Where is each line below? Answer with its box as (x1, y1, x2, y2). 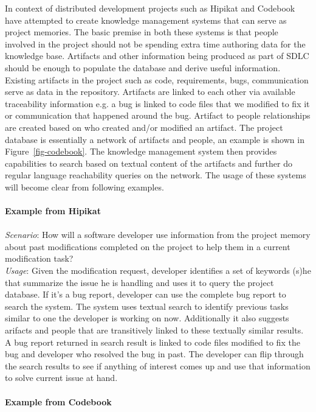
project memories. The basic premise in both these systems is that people (5, 26, 278, 38)
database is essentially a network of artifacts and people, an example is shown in (5, 133, 304, 145)
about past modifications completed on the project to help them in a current (5, 240, 290, 253)
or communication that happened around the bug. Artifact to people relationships (5, 109, 311, 122)
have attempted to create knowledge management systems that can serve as (5, 13, 287, 26)
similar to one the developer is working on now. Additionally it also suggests (5, 312, 289, 324)
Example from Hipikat (5, 204, 101, 217)
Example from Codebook (5, 395, 112, 408)
